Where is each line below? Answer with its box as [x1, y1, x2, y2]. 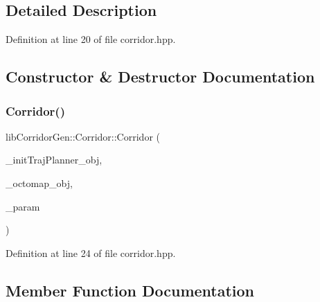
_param [6, 199, 40, 213]
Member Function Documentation [6, 279, 255, 301]
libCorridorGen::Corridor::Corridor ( [6, 129, 160, 143]
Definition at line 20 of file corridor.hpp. [6, 32, 176, 46]
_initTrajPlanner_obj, [6, 152, 103, 167]
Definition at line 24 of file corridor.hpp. [6, 245, 176, 260]
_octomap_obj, [6, 175, 73, 190]
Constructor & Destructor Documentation [6, 66, 315, 87]
